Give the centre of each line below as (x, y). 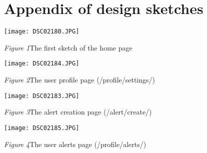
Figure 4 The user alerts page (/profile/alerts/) (75, 144)
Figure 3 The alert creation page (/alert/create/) (78, 112)
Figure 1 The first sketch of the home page (68, 47)
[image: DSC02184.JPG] (42, 64)
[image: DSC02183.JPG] (42, 96)
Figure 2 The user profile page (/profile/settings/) (79, 80)
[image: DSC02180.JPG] (42, 32)
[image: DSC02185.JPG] (42, 128)
